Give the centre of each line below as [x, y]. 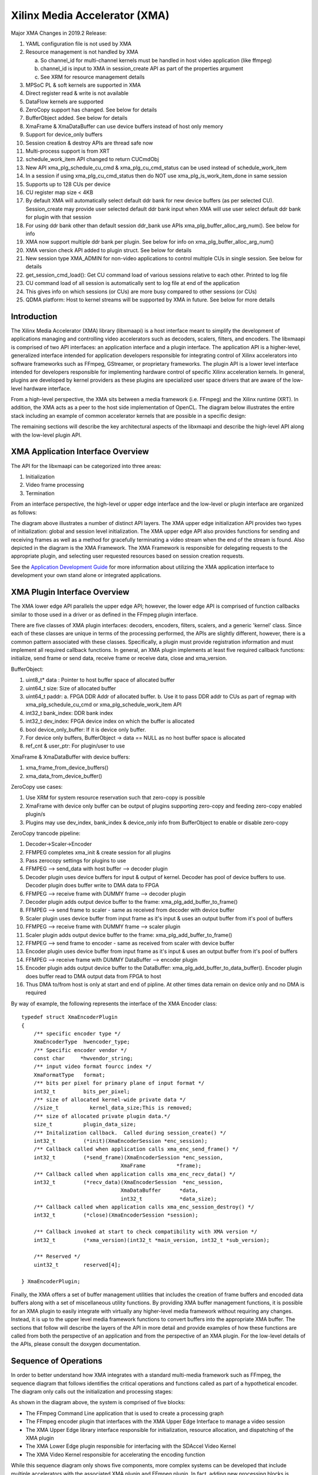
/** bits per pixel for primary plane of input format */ [119, 1083]
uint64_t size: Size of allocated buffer [71, 688]
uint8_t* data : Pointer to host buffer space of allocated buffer [100, 680]
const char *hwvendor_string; [83, 1058]
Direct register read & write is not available [77, 93]
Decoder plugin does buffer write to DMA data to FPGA [92, 886]
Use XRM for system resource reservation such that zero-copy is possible [115, 798]
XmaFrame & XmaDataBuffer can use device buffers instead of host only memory [124, 126]
